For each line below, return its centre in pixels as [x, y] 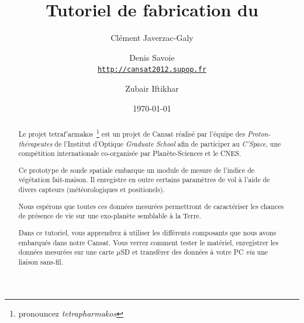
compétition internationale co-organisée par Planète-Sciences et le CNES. [130, 153]
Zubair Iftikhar [152, 88]
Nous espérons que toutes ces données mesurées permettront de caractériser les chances [151, 206]
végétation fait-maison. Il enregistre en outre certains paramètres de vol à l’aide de [144, 180]
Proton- [259, 133]
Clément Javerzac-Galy [152, 38]
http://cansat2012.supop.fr [152, 70]
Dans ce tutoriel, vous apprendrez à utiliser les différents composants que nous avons [147, 232]
